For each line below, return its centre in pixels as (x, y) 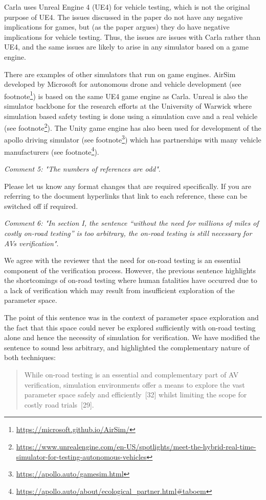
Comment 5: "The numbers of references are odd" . (82, 168)
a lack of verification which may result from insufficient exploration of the (119, 290)
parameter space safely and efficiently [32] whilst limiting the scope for (136, 395)
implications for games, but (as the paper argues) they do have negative (117, 27)
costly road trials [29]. (59, 404)
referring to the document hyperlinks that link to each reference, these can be (126, 196)
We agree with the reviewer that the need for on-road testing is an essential (123, 260)
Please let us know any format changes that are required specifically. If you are (128, 186)
